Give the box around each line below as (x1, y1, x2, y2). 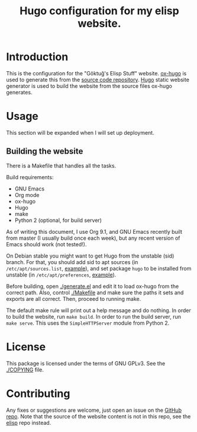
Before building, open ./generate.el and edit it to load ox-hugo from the (6, 282, 179, 290)
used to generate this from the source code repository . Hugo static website (6, 76, 189, 83)
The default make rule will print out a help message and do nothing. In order (6, 307, 191, 314)
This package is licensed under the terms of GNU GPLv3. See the (6, 360, 166, 367)
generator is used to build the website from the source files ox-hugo (6, 82, 173, 90)
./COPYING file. (6, 366, 44, 373)
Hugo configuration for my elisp (20, 4, 179, 18)
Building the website (6, 147, 83, 157)
